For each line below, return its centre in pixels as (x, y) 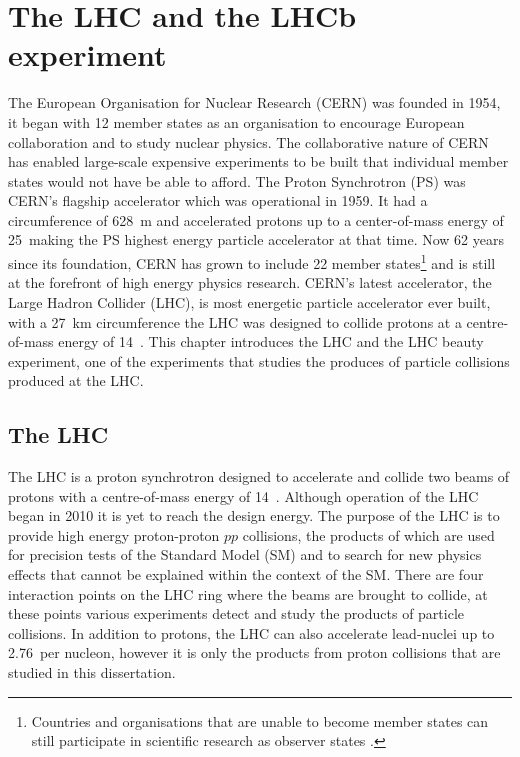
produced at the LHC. (76, 380)
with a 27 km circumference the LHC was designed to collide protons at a (235, 321)
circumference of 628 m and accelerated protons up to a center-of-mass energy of (256, 219)
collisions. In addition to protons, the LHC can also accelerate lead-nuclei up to (251, 632)
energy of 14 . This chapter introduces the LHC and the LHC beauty (271, 341)
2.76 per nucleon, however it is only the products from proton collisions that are (254, 652)
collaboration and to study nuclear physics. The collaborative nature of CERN (248, 141)
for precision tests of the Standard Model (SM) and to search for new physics (245, 554)
